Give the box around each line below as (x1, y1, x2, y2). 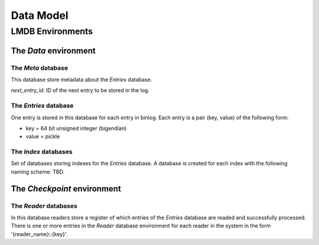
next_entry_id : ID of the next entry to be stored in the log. (11, 87, 150, 94)
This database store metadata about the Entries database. (11, 76, 152, 83)
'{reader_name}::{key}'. (11, 230, 68, 237)
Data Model (11, 9, 69, 22)
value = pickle (25, 133, 60, 140)
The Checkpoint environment (11, 184, 121, 194)
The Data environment (11, 45, 96, 55)
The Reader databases (11, 201, 78, 210)
